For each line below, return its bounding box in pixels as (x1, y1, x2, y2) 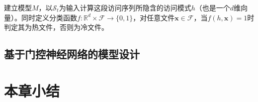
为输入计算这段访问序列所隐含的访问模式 (59, 2, 191, 12)
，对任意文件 (133, 12, 175, 22)
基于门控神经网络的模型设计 (4, 46, 140, 62)
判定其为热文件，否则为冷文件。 (4, 22, 108, 32)
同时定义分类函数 (21, 12, 77, 22)
